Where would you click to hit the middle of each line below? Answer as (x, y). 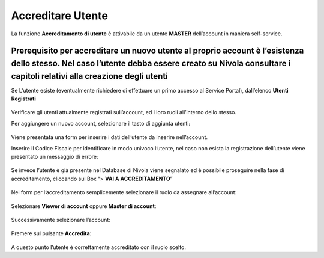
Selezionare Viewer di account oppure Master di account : (84, 206)
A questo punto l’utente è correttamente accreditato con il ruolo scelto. (98, 247)
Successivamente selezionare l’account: (61, 220)
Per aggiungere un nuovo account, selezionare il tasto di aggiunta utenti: (101, 123)
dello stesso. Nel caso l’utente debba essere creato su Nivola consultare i (151, 63)
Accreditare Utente (59, 16)
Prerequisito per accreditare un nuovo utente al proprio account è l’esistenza (157, 51)
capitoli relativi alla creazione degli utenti (89, 76)
